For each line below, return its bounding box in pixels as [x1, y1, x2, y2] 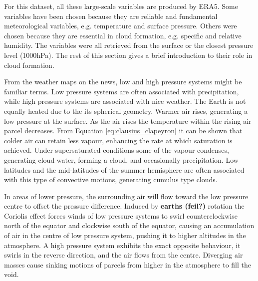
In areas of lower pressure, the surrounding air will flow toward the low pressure [4, 191, 249, 201]
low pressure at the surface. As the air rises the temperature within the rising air [4, 115, 252, 126]
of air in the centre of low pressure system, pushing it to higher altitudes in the [4, 230, 246, 241]
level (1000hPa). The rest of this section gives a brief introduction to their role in [4, 49, 253, 60]
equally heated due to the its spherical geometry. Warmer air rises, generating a [4, 105, 248, 116]
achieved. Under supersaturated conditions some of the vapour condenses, [4, 145, 229, 155]
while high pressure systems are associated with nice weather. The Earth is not [4, 96, 246, 106]
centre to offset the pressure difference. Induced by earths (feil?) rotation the [4, 201, 245, 211]
